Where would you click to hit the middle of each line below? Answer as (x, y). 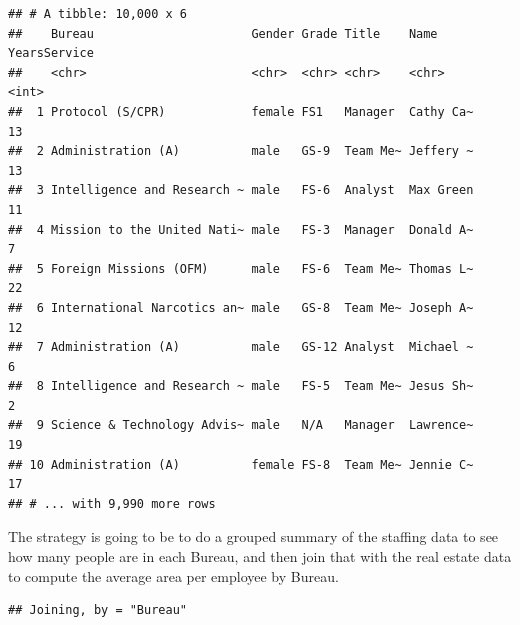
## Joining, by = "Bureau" (97, 610)
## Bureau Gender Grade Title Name (223, 33)
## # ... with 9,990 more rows (112, 503)
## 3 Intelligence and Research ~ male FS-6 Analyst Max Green (241, 190)
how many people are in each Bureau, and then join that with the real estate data (260, 556)
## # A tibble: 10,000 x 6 (97, 14)
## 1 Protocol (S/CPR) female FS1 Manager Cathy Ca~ (241, 111)
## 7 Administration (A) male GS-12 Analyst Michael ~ (241, 347)
